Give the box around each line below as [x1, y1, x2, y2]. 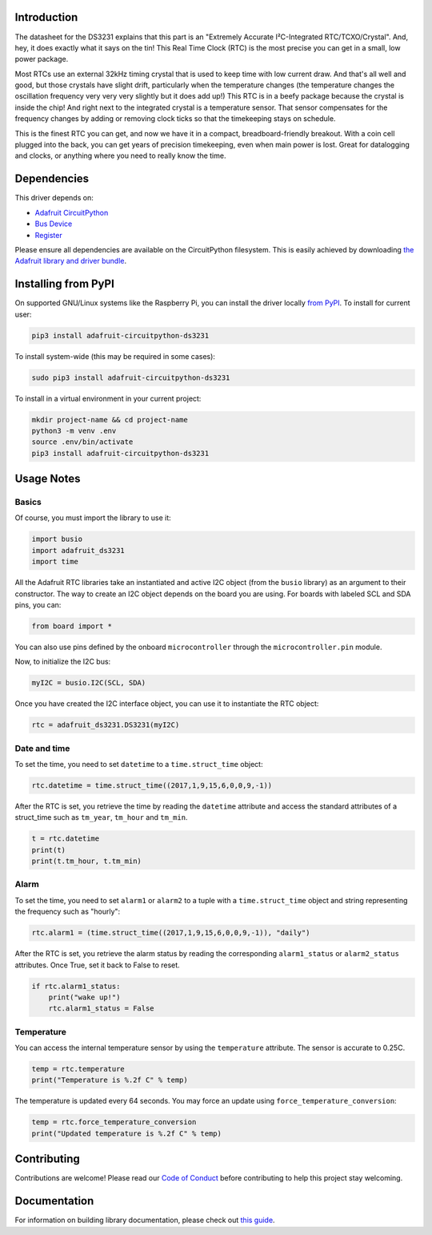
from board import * [31, 621, 112, 631]
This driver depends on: [14, 193, 94, 203]
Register [34, 230, 63, 240]
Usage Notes [14, 472, 81, 486]
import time [31, 557, 79, 567]
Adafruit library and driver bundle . [14, 256, 127, 266]
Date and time [14, 742, 70, 753]
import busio [31, 535, 83, 544]
